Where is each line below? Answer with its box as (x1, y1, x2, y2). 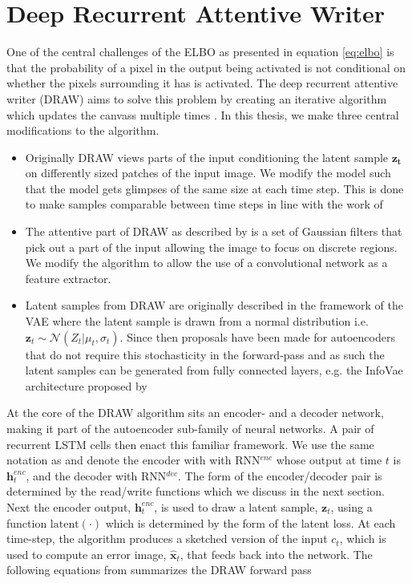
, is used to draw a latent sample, (154, 498, 318, 515)
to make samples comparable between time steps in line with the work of (25, 196, 383, 213)
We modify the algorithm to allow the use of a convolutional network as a (25, 254, 388, 271)
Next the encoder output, (6, 498, 131, 515)
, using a (330, 498, 373, 515)
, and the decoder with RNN (26, 467, 167, 484)
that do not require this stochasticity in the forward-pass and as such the (25, 346, 385, 362)
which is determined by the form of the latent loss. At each (105, 514, 396, 531)
